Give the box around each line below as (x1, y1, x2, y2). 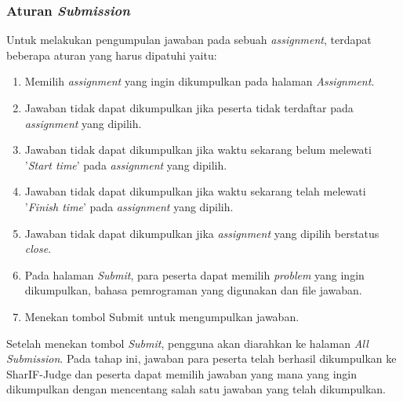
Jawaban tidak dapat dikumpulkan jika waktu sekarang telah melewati (24, 183, 366, 199)
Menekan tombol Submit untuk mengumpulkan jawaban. (24, 308, 300, 324)
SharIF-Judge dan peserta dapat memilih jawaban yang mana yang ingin (6, 365, 358, 382)
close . (24, 240, 52, 257)
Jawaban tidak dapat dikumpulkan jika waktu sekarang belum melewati (24, 141, 372, 158)
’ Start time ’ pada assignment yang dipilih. (24, 156, 227, 173)
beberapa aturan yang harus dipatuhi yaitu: (6, 46, 217, 63)
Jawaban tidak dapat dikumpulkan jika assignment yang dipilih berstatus (24, 225, 379, 241)
